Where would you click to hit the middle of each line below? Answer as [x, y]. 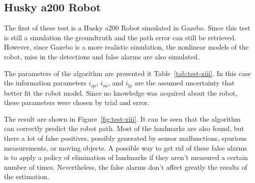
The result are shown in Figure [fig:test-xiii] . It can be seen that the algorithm [122, 118]
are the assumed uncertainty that [184, 83]
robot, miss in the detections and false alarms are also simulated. [102, 56]
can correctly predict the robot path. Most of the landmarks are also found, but [124, 128]
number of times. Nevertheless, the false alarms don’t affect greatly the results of [126, 167]
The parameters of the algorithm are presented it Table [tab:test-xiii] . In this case [127, 73]
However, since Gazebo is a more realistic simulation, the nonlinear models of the [126, 47]
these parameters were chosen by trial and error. [77, 102]
